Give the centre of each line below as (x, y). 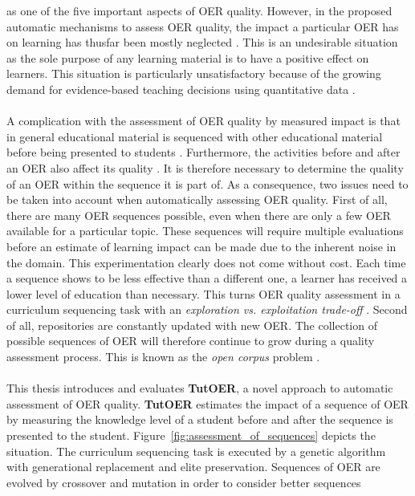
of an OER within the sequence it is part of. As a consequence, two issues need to (207, 183)
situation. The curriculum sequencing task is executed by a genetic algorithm (196, 451)
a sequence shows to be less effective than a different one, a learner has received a (207, 278)
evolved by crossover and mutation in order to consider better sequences (184, 482)
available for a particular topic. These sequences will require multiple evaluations (205, 231)
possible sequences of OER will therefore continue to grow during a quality (191, 341)
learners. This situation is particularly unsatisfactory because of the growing (194, 73)
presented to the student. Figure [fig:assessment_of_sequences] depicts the (191, 435)
